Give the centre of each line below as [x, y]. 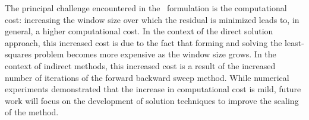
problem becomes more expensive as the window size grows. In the [155, 54]
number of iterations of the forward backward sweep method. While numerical [147, 77]
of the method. [32, 112]
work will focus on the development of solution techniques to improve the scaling [152, 100]
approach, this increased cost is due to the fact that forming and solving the [144, 42]
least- [294, 42]
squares [18, 54]
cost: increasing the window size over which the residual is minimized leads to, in [152, 19]
